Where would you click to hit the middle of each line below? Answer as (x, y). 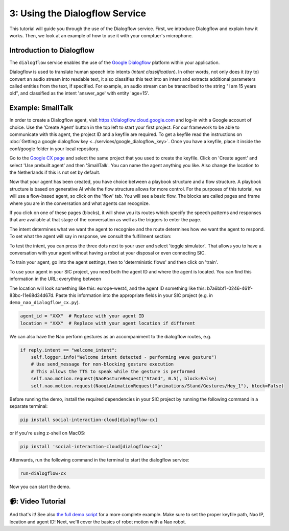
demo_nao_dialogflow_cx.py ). (45, 303)
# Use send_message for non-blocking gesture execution (102, 364)
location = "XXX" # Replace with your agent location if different (108, 323)
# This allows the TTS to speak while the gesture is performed (113, 371)
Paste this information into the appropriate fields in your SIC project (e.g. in (134, 295)
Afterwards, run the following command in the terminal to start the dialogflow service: (99, 459)
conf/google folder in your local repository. (54, 149)
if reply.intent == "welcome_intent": (69, 350)
